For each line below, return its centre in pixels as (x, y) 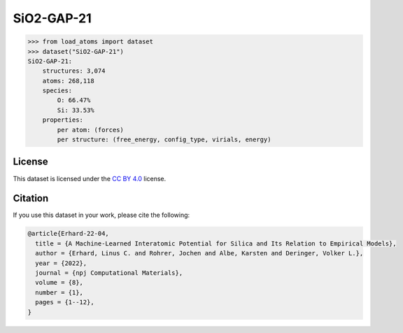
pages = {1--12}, (65, 302)
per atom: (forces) (90, 130)
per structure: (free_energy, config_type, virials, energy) (164, 140)
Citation (31, 198)
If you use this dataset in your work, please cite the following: (101, 215)
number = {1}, (59, 292)
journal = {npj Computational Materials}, (109, 273)
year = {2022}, (61, 263)
